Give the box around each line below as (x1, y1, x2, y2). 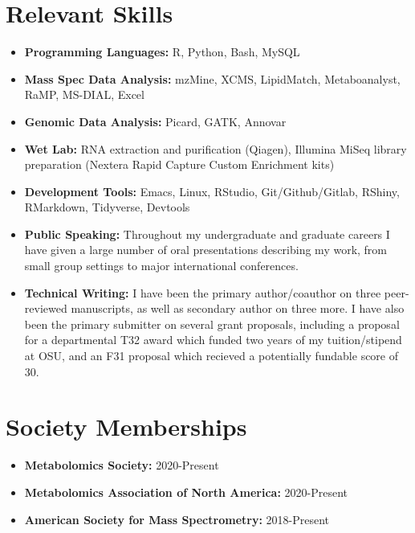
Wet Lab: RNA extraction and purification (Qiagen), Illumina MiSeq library (24, 140, 407, 157)
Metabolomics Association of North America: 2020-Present (24, 483, 348, 500)
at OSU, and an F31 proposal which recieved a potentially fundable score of (24, 347, 399, 364)
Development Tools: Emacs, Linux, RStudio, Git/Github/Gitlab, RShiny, (24, 182, 400, 199)
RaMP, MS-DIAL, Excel (24, 86, 144, 103)
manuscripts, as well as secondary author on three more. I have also (71, 300, 405, 317)
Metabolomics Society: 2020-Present (24, 457, 219, 474)
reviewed (24, 300, 67, 317)
